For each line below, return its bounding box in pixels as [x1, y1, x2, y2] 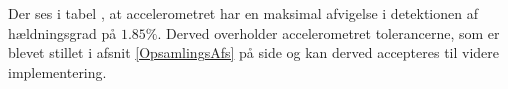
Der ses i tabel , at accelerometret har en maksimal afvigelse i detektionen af [8, 3, 478, 23]
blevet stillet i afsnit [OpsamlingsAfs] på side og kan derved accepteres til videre [8, 42, 500, 63]
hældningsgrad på [8, 22, 117, 43]
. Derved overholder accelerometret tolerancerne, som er [157, 22, 500, 43]
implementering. [8, 61, 107, 82]
